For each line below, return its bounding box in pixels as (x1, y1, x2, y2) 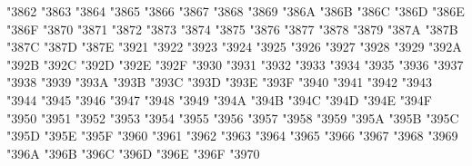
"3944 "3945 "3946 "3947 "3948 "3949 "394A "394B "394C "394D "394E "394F (6, 90, 433, 109)
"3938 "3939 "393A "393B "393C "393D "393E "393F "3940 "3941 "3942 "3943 (6, 73, 433, 92)
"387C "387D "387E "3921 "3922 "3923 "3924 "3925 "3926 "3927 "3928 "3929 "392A (6, 37, 462, 56)
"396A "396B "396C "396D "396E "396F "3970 (6, 143, 260, 162)
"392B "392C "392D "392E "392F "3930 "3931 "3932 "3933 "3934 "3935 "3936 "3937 (6, 54, 464, 73)
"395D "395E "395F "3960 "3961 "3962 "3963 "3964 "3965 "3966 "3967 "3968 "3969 (6, 126, 458, 145)
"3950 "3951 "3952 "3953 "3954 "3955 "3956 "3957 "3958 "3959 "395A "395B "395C (6, 108, 459, 127)
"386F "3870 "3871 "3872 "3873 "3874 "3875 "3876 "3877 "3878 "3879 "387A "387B (6, 19, 458, 38)
